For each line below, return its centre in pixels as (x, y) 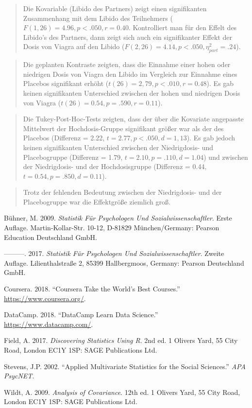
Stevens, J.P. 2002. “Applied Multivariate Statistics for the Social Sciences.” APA (125, 366)
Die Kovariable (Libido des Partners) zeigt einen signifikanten (115, 8)
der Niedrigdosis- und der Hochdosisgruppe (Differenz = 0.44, (115, 166)
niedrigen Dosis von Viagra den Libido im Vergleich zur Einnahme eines (130, 74)
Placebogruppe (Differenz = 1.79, (73, 157)
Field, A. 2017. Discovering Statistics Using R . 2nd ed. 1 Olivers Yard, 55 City (121, 340)
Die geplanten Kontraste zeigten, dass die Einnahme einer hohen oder (127, 64)
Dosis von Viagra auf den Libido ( (74, 46)
